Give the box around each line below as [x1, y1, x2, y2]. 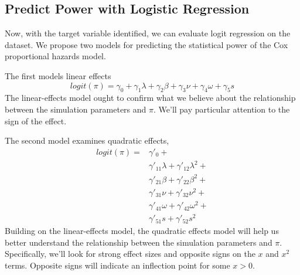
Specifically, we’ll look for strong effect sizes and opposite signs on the [5, 247, 255, 260]
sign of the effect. [5, 114, 67, 127]
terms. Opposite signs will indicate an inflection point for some [5, 259, 230, 271]
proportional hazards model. [5, 50, 106, 62]
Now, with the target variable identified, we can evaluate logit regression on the [5, 27, 291, 39]
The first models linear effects [5, 69, 111, 82]
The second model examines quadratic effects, [5, 134, 169, 147]
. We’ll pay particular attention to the [153, 103, 290, 115]
